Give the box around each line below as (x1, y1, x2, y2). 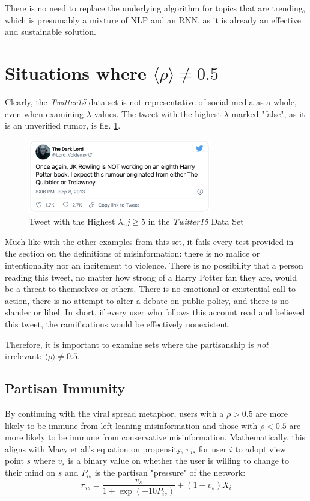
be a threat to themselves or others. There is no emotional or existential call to (5, 282, 296, 295)
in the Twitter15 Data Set (148, 215, 244, 228)
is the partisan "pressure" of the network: (94, 466, 246, 478)
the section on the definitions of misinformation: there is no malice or (5, 247, 260, 260)
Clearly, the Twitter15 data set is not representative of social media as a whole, (5, 95, 297, 108)
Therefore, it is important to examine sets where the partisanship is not (5, 338, 269, 350)
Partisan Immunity (5, 379, 126, 398)
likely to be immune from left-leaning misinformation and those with (5, 419, 258, 431)
